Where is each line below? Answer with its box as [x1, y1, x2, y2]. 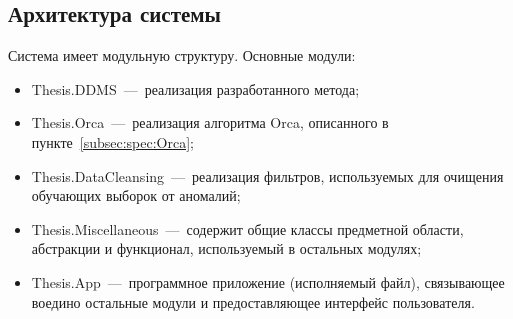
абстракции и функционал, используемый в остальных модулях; [31, 238, 422, 259]
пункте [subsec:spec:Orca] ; [31, 131, 194, 152]
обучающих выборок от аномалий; [31, 185, 241, 206]
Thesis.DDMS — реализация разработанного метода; [31, 78, 360, 99]
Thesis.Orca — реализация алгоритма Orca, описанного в [31, 112, 389, 133]
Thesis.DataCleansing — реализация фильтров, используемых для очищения [31, 165, 504, 186]
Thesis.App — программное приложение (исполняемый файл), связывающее [31, 271, 505, 292]
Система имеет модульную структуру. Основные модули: [8, 45, 356, 66]
